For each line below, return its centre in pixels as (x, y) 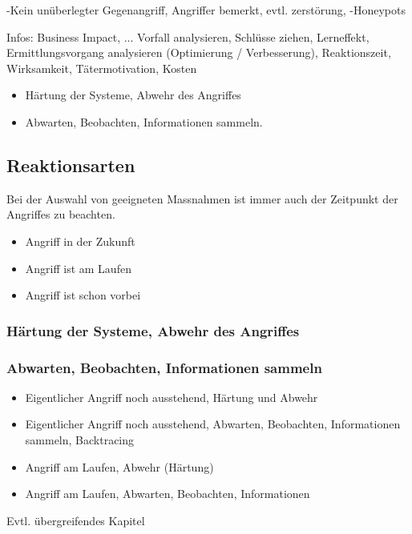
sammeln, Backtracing (80, 439)
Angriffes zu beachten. (61, 214)
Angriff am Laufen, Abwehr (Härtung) (119, 466)
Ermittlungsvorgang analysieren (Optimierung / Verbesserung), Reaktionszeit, (199, 52)
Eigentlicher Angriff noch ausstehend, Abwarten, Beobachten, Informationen (213, 424)
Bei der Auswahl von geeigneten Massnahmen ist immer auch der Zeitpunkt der (202, 198)
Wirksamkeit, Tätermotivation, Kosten (102, 68)
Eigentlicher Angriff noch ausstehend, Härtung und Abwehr (172, 397)
